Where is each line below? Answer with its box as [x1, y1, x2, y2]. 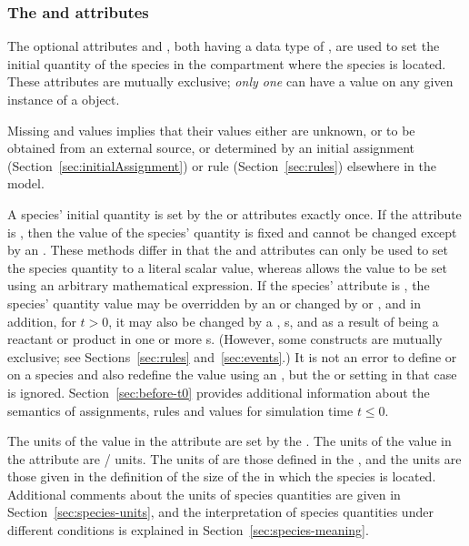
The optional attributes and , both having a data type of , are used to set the [7, 36, 440, 56]
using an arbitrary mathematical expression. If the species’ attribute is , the [7, 276, 430, 295]
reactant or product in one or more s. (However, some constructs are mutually [7, 329, 443, 349]
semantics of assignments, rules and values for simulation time [7, 400, 354, 420]
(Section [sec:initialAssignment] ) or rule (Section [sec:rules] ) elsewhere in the [7, 156, 436, 175]
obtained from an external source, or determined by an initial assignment [7, 138, 415, 157]
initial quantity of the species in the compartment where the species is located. [7, 54, 446, 73]
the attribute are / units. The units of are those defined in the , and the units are [7, 449, 462, 468]
